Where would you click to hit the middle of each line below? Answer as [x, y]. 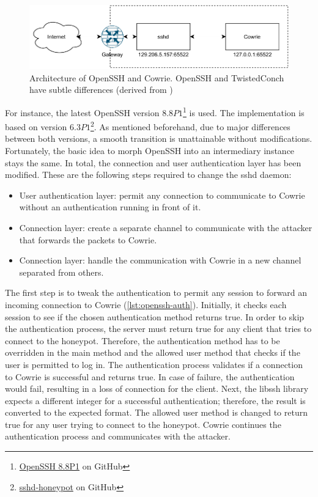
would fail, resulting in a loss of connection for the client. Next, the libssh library [157, 388]
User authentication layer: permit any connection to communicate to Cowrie [162, 195]
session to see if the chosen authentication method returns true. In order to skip [155, 316]
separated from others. [61, 272]
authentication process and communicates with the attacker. [118, 436]
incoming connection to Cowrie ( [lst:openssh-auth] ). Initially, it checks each [146, 304]
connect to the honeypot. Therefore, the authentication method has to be [142, 340]
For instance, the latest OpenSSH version [82, 112]
